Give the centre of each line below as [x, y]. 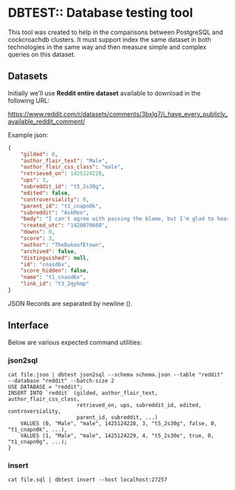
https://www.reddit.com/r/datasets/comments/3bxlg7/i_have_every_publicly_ [118, 114]
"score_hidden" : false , [55, 271]
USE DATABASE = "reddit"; [45, 387]
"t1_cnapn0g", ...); [38, 442]
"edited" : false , [46, 193]
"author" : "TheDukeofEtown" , [63, 245]
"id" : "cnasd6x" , [46, 264]
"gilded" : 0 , [39, 154]
